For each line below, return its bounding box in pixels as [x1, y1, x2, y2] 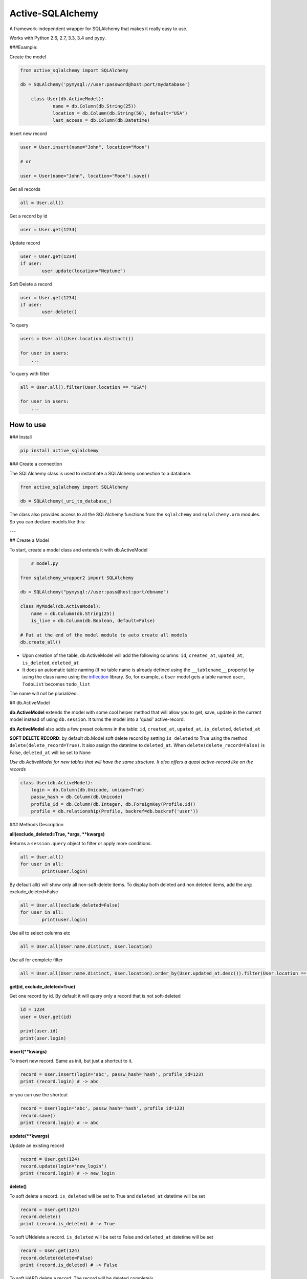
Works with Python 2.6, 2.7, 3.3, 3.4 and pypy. [9, 35, 106, 41]
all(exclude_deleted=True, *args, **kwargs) [9, 831, 105, 837]
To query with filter [9, 370, 50, 377]
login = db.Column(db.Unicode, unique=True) [31, 787, 145, 792]
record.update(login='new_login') [20, 1163, 107, 1169]
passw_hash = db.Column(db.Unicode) [31, 794, 123, 800]
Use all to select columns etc [9, 930, 71, 936]
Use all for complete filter [9, 957, 63, 963]
